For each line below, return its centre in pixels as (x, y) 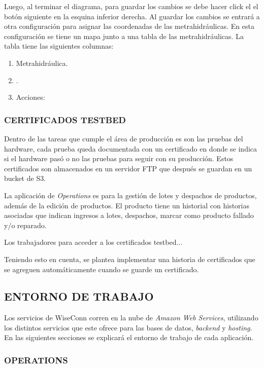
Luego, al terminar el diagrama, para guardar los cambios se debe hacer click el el (131, 6)
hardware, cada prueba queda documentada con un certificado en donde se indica (131, 148)
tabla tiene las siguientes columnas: (59, 46)
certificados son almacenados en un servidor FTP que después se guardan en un (128, 168)
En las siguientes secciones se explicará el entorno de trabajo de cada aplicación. (129, 337)
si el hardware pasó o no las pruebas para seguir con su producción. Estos (119, 158)
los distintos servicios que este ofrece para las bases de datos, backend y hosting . (128, 327)
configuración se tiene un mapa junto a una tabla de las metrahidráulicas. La (124, 36)
